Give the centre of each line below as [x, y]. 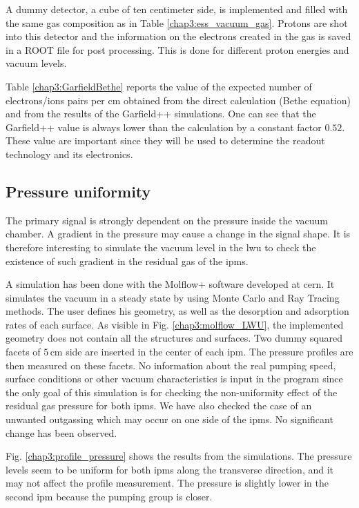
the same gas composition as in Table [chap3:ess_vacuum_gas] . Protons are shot [177, 22]
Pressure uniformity [78, 191]
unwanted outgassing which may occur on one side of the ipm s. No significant [169, 419]
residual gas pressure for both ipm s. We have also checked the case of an [159, 406]
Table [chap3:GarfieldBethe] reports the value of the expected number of [159, 86]
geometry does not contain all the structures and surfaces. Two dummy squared [174, 338]
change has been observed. [61, 432]
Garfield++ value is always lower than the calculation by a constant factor [164, 127]
